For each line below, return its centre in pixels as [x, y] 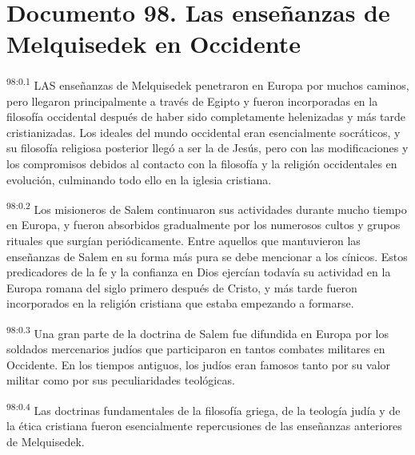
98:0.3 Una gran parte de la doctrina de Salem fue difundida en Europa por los [198, 332]
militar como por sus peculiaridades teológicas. [121, 380]
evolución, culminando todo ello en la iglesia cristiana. [139, 179]
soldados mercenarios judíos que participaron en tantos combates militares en [196, 349]
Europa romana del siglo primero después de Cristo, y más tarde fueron [182, 287]
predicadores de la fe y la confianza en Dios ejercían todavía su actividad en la [199, 272]
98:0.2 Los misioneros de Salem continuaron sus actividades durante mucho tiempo [207, 208]
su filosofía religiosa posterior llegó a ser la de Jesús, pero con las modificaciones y [207, 148]
